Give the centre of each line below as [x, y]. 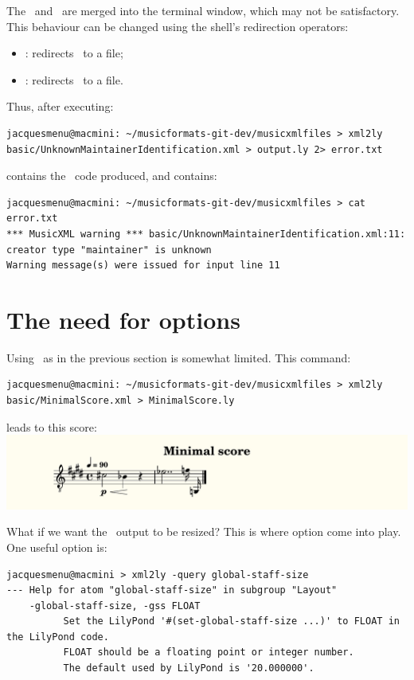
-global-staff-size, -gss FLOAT [115, 606]
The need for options [123, 319]
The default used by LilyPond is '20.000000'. [189, 668]
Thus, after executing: [60, 106]
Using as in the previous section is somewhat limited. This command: [179, 357]
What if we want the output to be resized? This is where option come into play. [204, 531]
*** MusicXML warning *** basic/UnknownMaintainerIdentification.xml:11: [206, 234]
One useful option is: [57, 547]
